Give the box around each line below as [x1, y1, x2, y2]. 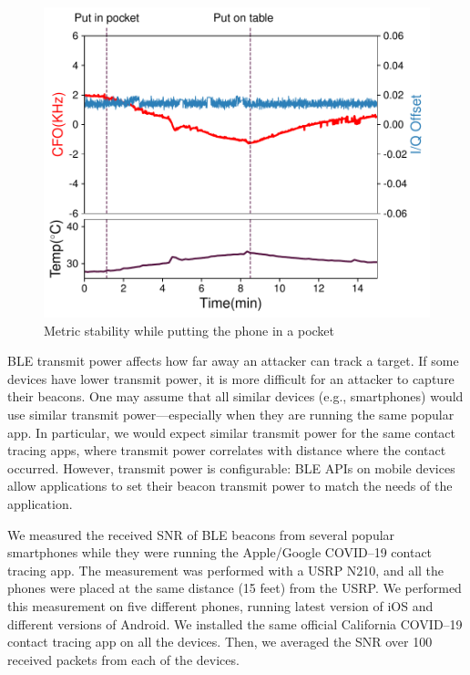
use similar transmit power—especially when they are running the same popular [7, 405, 455, 424]
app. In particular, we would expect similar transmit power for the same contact [7, 422, 456, 441]
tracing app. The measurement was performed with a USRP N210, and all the [7, 560, 444, 579]
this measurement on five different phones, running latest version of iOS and [7, 597, 434, 616]
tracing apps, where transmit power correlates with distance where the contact [7, 441, 446, 460]
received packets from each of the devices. [7, 649, 240, 669]
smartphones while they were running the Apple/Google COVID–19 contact [7, 543, 433, 562]
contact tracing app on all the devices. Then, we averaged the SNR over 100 [7, 632, 433, 651]
